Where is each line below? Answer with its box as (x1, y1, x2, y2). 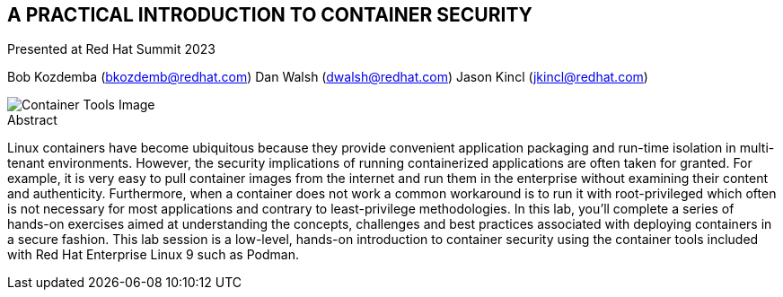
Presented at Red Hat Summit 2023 (7, 41, 216, 57)
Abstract (7, 112, 57, 128)
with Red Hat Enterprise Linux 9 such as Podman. (7, 247, 299, 263)
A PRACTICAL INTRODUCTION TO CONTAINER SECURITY (7, 4, 532, 26)
